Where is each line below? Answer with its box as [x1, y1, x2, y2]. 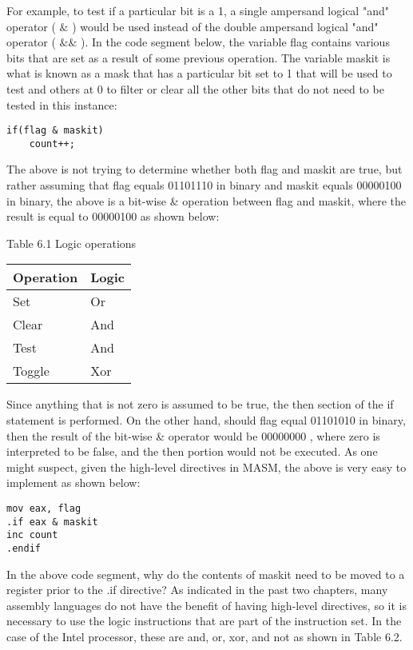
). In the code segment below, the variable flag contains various [81, 34, 390, 50]
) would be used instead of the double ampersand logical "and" [72, 18, 379, 34]
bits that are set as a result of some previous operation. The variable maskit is [6, 49, 391, 66]
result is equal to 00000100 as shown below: [6, 208, 220, 225]
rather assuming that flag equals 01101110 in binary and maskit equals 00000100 [6, 177, 402, 193]
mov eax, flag [6, 503, 81, 514]
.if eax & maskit [6, 516, 98, 528]
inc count [6, 529, 58, 541]
